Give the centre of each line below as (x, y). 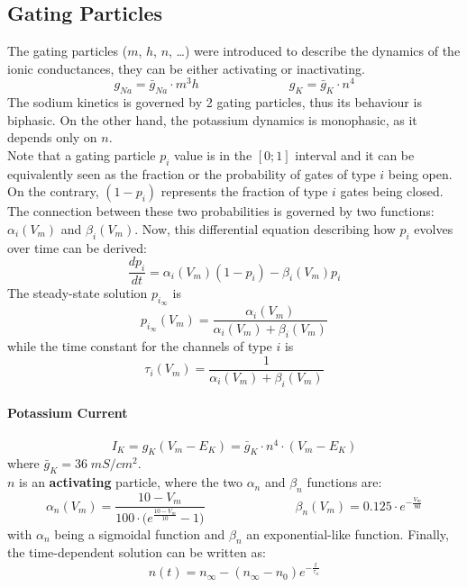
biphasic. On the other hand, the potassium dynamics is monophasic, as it (212, 119)
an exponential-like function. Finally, (348, 533)
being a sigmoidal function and (140, 533)
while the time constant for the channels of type (140, 346)
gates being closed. (392, 191)
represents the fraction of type (244, 191)
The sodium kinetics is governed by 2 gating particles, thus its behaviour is (215, 102)
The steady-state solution (78, 293)
